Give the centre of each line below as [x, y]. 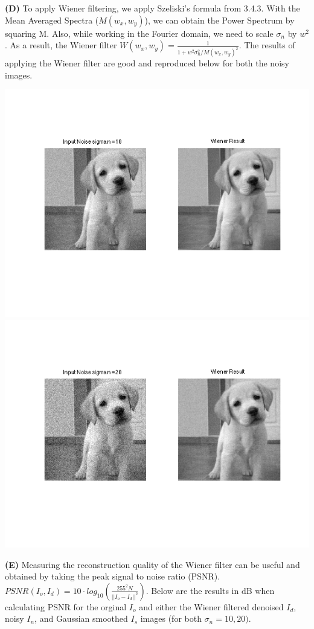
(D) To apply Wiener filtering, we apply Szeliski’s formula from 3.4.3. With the [152, 8]
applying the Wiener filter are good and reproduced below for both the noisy [147, 63]
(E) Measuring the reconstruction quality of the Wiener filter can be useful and [152, 564]
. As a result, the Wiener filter [61, 45]
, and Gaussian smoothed [81, 618]
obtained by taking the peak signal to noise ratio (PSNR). [113, 576]
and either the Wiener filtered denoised [211, 606]
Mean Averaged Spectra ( [52, 20]
